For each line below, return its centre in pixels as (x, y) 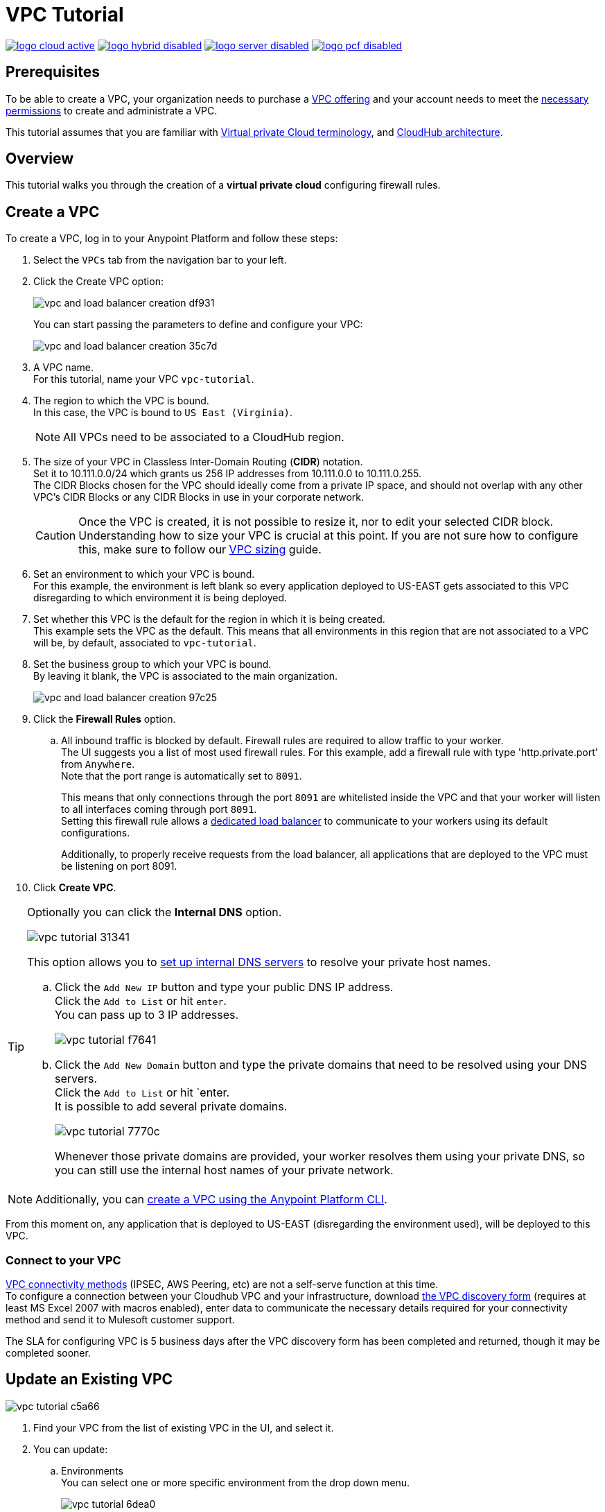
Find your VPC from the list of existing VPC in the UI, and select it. (184, 1427)
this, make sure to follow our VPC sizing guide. (200, 550)
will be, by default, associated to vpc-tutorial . (145, 643)
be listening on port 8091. (119, 866)
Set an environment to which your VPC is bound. (144, 574)
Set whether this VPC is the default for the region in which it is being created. (209, 619)
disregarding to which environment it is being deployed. (160, 598)
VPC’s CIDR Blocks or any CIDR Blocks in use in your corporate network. (199, 497)
